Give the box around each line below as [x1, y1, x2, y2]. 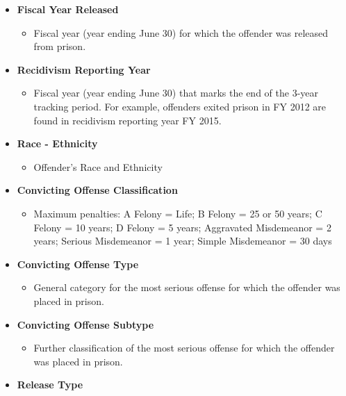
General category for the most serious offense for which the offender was [33, 280, 340, 295]
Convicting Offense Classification [17, 183, 178, 197]
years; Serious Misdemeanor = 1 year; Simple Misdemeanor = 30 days [33, 233, 332, 248]
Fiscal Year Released [17, 2, 119, 16]
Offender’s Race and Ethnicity [33, 159, 163, 174]
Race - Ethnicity [17, 136, 98, 151]
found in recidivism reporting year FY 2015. [33, 113, 222, 127]
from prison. [33, 39, 86, 53]
